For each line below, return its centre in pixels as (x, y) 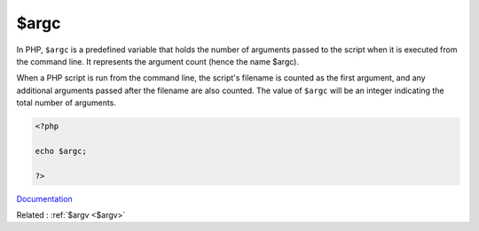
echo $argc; (61, 151)
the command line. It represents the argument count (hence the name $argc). (157, 61)
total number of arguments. (67, 103)
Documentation (44, 198)
